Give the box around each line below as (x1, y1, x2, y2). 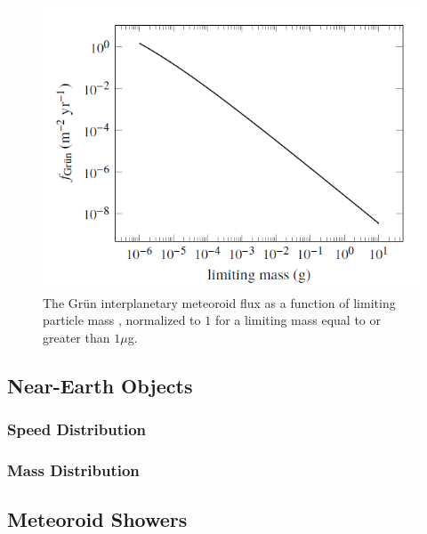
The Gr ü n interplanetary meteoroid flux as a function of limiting (43, 293, 396, 311)
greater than (43, 328, 110, 346)
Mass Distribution (7, 459, 140, 481)
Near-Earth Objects (7, 371, 193, 399)
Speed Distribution (7, 418, 147, 441)
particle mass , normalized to (43, 311, 201, 329)
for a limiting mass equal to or (214, 311, 381, 329)
